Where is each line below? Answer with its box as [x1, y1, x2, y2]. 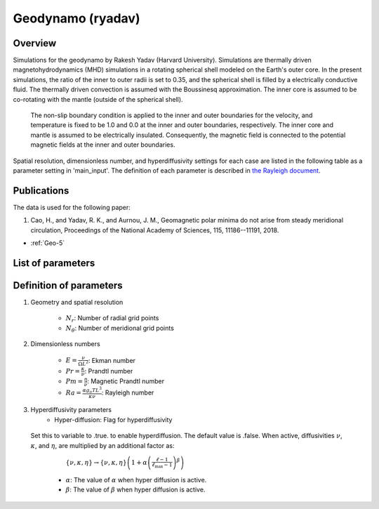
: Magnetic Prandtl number [87, 377, 165, 385]
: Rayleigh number [101, 388, 154, 397]
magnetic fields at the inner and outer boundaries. [30, 140, 175, 149]
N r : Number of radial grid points [65, 314, 159, 324]
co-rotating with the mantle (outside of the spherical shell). [13, 95, 183, 103]
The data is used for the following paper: [13, 203, 131, 211]
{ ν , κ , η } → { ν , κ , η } [65, 458, 127, 466]
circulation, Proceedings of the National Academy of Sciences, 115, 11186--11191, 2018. [30, 225, 279, 234]
